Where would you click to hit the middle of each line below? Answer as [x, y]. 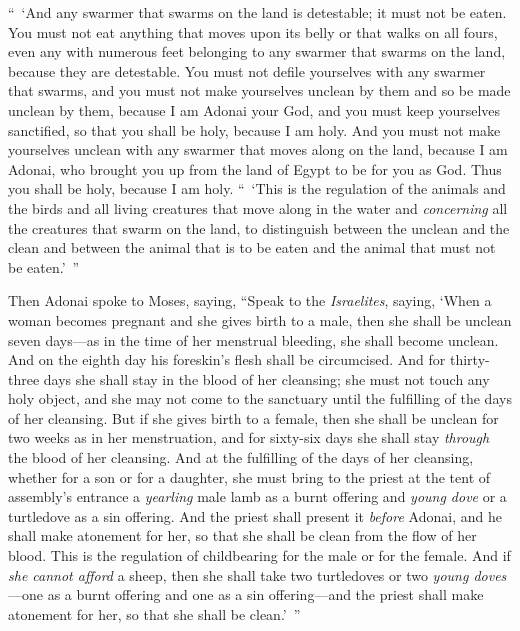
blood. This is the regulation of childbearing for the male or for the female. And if [259, 555]
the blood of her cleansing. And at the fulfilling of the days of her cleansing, [241, 457]
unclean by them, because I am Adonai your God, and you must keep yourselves [254, 109]
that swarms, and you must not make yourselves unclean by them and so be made [259, 90]
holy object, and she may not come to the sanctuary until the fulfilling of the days [260, 398]
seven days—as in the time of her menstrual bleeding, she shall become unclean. [253, 339]
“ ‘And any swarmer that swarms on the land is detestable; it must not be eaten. [257, 12]
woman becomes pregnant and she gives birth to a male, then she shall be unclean [260, 319]
